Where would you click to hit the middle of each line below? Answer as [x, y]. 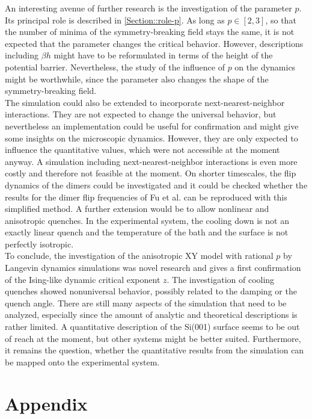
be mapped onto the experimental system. [82, 362]
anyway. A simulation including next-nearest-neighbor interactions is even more [151, 161]
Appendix [46, 403]
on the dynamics [265, 67]
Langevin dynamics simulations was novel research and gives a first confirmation [153, 268]
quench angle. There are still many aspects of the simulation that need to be [146, 303]
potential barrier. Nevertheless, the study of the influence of [115, 67]
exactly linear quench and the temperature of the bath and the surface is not [147, 232]
